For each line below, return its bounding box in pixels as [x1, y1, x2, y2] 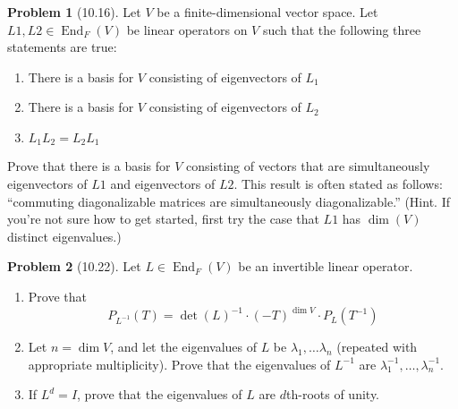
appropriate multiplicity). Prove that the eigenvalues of [28, 354, 331, 373]
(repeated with [336, 337, 418, 356]
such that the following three [262, 20, 421, 38]
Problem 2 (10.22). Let [7, 257, 141, 276]
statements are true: [7, 38, 117, 56]
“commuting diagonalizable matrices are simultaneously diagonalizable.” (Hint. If [7, 192, 450, 210]
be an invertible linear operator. [238, 257, 413, 276]
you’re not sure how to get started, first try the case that [7, 209, 319, 228]
